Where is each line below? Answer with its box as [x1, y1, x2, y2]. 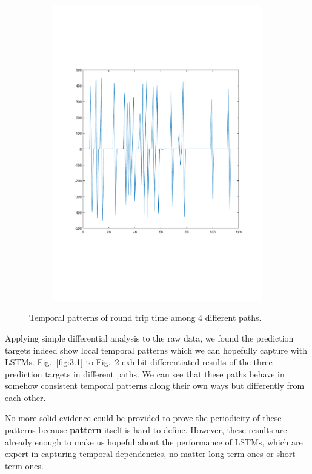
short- [276, 447, 299, 460]
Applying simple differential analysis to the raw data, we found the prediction [5, 331, 294, 344]
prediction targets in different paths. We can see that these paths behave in [5, 367, 285, 380]
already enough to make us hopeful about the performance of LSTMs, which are [5, 435, 303, 448]
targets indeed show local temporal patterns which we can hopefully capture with [5, 343, 307, 356]
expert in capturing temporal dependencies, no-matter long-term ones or [5, 447, 274, 460]
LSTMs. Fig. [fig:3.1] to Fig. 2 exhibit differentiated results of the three [5, 355, 273, 368]
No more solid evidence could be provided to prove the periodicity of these [5, 411, 282, 424]
